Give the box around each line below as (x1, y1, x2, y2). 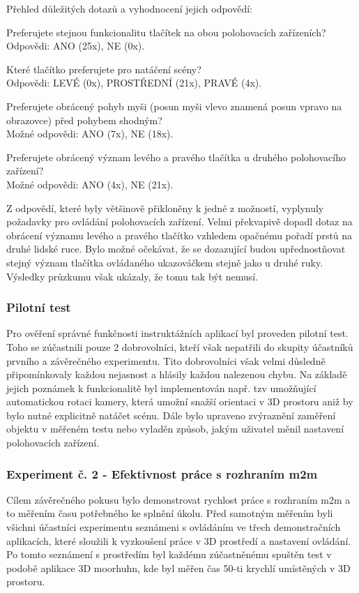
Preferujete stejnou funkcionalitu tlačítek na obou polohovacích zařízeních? (6, 24, 326, 39)
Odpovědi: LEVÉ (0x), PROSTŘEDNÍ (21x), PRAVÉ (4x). (6, 75, 262, 90)
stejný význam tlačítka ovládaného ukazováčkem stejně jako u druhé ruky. (6, 255, 323, 269)
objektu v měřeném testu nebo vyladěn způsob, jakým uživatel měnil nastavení (6, 421, 344, 436)
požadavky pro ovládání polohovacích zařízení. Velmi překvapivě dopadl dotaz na (6, 214, 353, 229)
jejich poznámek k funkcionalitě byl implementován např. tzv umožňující (6, 380, 316, 395)
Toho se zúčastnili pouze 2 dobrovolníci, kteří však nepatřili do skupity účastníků (6, 339, 353, 354)
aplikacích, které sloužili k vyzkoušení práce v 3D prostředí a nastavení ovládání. (6, 533, 351, 548)
